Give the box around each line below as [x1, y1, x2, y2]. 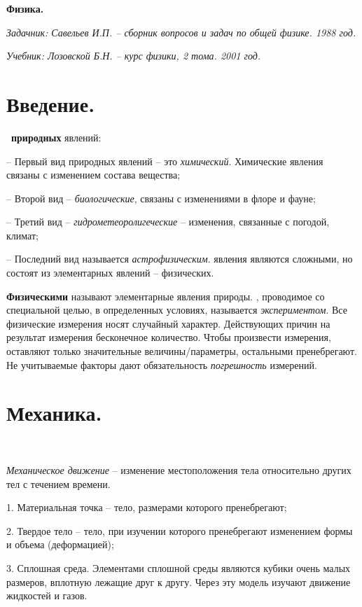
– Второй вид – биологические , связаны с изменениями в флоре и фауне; [6, 190, 316, 205]
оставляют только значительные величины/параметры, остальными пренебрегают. [6, 344, 357, 358]
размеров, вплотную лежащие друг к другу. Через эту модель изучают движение [6, 574, 351, 589]
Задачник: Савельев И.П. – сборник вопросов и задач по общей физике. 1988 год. [6, 25, 356, 39]
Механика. [6, 398, 102, 427]
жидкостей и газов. [6, 588, 88, 603]
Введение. [6, 89, 95, 118]
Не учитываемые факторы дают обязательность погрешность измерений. [6, 357, 317, 372]
